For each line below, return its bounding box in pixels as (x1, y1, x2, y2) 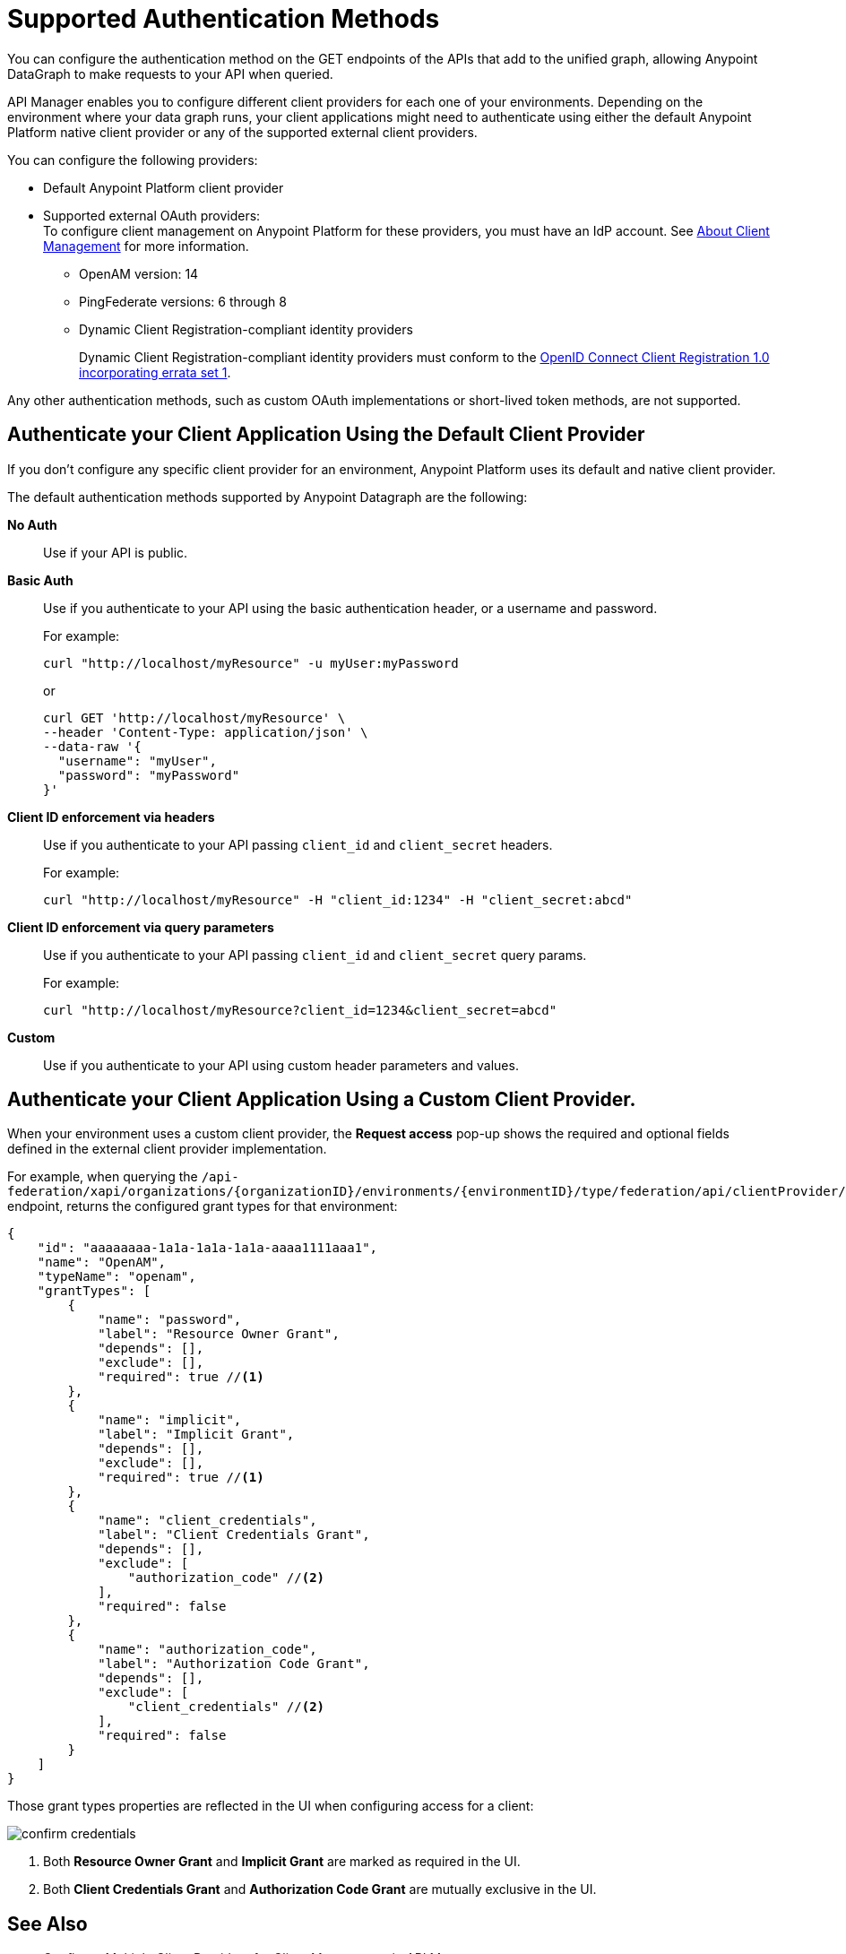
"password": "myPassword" (57, 767, 240, 782)
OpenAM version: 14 (79, 265, 199, 281)
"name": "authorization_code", (98, 1642, 317, 1657)
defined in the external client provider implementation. (7, 1141, 327, 1157)
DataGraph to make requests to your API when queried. (7, 65, 333, 82)
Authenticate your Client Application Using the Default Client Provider (7, 423, 645, 446)
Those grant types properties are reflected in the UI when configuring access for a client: (7, 1798, 534, 1814)
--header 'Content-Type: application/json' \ (43, 724, 368, 739)
